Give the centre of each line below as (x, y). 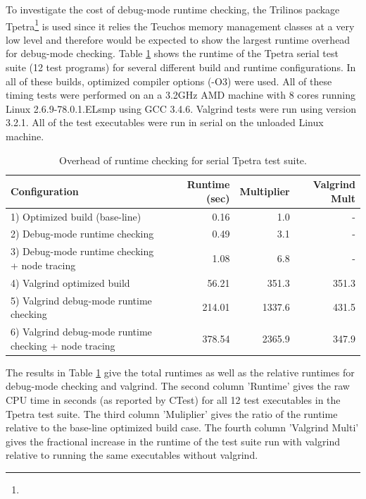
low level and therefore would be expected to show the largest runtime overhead (178, 39)
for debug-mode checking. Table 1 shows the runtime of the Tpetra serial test (172, 53)
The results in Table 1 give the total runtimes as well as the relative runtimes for (180, 372)
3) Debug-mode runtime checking (82, 251)
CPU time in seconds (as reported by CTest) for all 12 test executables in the (173, 399)
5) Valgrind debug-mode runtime (81, 300)
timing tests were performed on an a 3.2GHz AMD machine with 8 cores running (181, 95)
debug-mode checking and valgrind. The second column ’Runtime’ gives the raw (178, 386)
